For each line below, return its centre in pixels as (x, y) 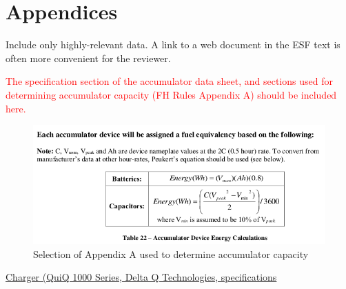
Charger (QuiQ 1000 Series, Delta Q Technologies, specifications (141, 277)
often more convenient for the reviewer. (88, 58)
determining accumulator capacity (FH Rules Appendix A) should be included (171, 94)
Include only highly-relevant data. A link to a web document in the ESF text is (173, 44)
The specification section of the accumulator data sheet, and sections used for (169, 81)
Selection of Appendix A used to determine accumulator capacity (171, 253)
